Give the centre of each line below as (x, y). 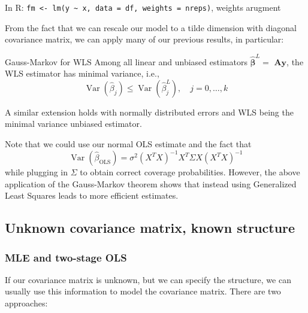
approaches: (26, 303)
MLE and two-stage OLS (66, 257)
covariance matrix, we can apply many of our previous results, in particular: (144, 39)
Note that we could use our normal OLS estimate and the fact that (128, 143)
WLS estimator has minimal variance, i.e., (82, 73)
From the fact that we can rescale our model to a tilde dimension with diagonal (151, 27)
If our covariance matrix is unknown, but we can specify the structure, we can (148, 279)
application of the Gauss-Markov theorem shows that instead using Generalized (151, 183)
